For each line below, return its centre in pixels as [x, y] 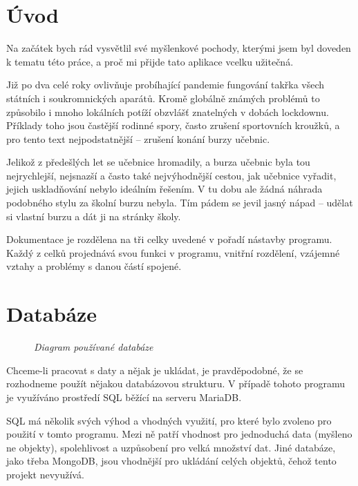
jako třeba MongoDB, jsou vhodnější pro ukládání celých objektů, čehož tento [171, 461]
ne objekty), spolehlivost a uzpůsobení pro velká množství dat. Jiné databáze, [171, 447]
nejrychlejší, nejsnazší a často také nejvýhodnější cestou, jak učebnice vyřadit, [171, 175]
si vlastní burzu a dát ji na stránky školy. [94, 216]
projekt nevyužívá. [45, 474]
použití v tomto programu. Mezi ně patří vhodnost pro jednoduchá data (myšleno [179, 434]
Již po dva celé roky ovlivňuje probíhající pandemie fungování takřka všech [166, 85]
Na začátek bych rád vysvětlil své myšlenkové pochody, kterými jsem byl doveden [179, 48]
